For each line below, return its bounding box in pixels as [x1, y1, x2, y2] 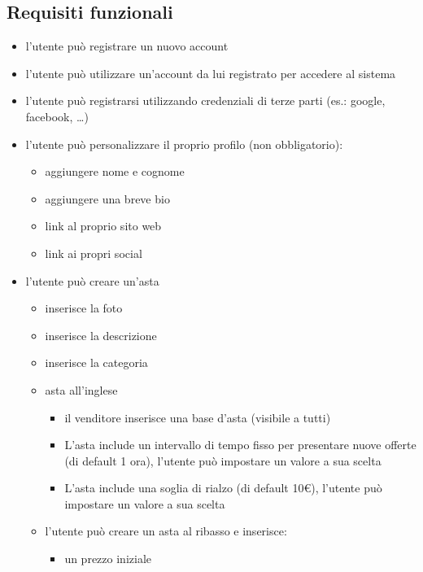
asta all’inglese [45, 381, 118, 398]
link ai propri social [45, 244, 142, 261]
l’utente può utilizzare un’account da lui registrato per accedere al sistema [25, 64, 396, 81]
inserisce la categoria [45, 354, 148, 371]
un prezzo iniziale [64, 550, 151, 567]
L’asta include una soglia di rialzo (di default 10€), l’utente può [64, 479, 382, 496]
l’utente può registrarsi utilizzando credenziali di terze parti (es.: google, [25, 92, 386, 109]
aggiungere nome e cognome [45, 163, 185, 180]
